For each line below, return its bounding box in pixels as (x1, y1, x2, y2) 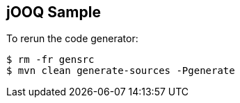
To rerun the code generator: (6, 32, 138, 45)
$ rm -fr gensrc (6, 54, 95, 66)
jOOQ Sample (6, 3, 101, 21)
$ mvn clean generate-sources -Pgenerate (6, 65, 235, 77)
